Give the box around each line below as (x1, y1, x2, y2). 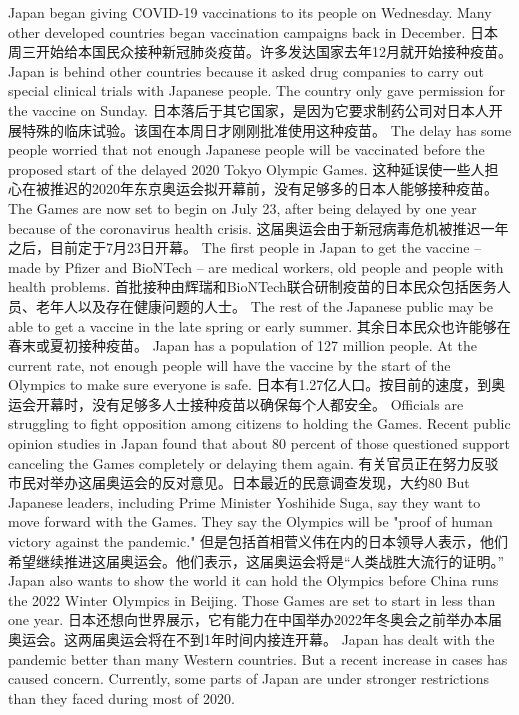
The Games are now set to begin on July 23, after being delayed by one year (8, 197, 477, 218)
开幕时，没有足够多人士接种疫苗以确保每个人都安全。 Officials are (35, 393, 464, 414)
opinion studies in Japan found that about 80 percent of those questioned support (8, 433, 511, 454)
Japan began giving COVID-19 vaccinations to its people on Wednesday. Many (8, 2, 492, 22)
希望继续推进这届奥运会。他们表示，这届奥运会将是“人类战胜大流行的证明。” (8, 550, 505, 571)
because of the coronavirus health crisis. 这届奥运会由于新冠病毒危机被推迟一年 (8, 217, 509, 238)
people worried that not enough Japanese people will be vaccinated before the (8, 139, 485, 160)
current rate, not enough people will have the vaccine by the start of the (8, 354, 451, 375)
